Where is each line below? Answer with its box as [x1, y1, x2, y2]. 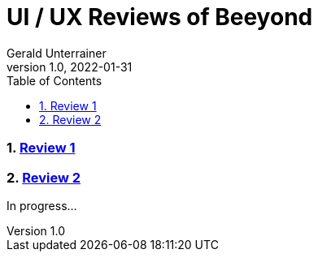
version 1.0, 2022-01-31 [7, 59, 133, 74]
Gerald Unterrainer [7, 45, 107, 60]
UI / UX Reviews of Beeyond [7, 3, 313, 31]
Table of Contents [7, 73, 102, 88]
